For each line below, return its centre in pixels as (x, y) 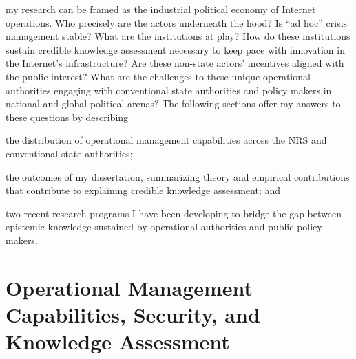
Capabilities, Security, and (133, 314)
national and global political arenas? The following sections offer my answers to (173, 104)
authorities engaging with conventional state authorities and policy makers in (169, 90)
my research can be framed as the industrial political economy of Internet (161, 9)
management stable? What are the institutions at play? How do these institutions (178, 36)
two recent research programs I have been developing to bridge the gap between (174, 213)
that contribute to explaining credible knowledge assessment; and (143, 190)
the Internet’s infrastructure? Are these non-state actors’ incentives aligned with (175, 63)
